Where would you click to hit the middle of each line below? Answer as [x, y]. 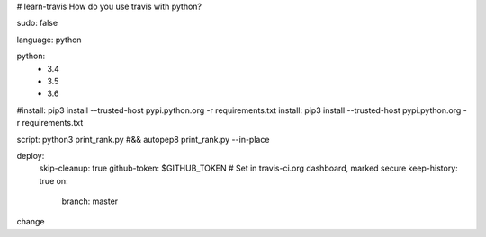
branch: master [90, 201]
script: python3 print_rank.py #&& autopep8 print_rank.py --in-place [143, 139]
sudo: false [37, 23]
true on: [54, 180]
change [31, 222]
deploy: [31, 155]
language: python [49, 39]
